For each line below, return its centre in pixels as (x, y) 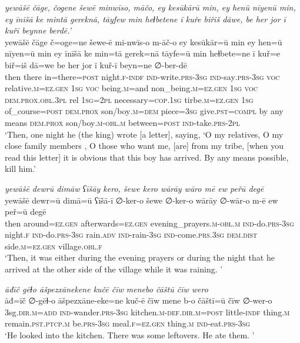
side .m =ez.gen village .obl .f (54, 246)
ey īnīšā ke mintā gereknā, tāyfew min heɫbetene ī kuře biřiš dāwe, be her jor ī (145, 19)
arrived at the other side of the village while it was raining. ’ (114, 269)
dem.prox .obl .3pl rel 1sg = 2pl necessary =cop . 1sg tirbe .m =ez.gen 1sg (129, 99)
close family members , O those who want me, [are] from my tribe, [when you (144, 146)
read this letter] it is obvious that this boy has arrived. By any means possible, (147, 157)
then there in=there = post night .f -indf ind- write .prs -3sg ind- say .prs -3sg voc (142, 76)
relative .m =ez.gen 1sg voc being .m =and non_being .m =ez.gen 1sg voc (131, 88)
